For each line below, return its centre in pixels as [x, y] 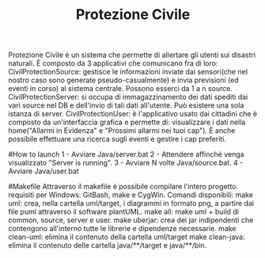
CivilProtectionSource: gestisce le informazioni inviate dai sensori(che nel [128, 72]
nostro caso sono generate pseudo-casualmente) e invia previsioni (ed [123, 80]
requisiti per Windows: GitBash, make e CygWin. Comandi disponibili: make [131, 195]
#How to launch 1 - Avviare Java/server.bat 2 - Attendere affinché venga [126, 154]
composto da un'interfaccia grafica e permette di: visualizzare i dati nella [127, 122]
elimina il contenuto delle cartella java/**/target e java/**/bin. [108, 245]
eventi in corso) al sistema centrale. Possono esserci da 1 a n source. [121, 89]
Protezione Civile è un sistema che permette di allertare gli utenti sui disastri [132, 55]
